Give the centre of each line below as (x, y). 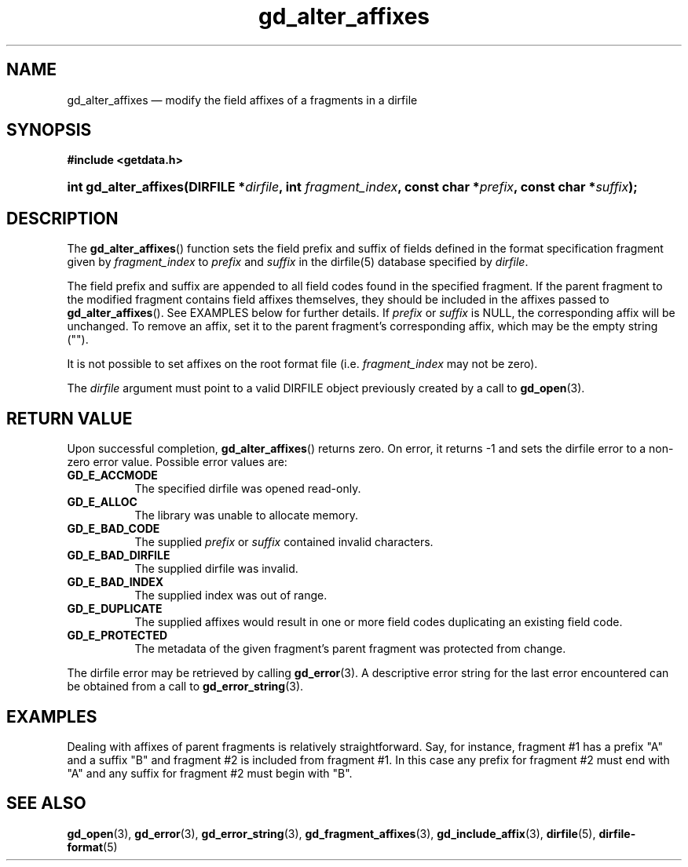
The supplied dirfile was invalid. (216, 569)
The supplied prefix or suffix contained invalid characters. (284, 542)
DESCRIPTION (62, 218)
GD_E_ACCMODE (112, 475)
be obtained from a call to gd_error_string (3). (185, 687)
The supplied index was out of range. (231, 596)
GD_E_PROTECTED (117, 636)
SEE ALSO (46, 803)
